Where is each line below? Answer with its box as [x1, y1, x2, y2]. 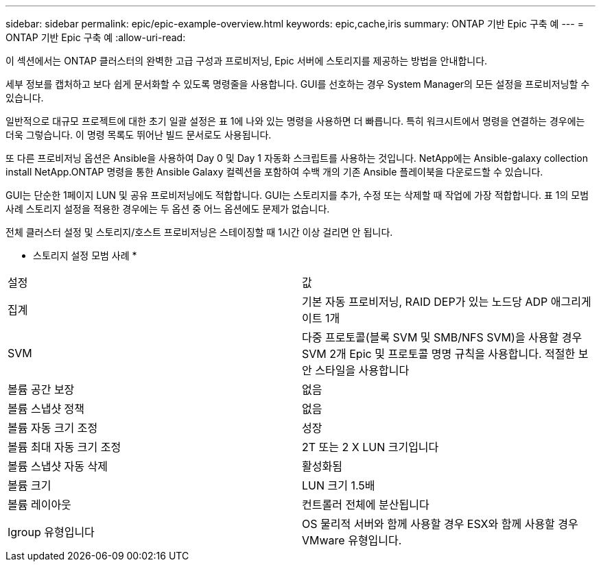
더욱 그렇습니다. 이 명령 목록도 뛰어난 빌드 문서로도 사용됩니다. [5, 129, 272, 141]
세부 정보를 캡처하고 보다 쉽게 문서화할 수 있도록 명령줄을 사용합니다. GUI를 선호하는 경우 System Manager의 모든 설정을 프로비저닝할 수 [5, 78, 590, 90]
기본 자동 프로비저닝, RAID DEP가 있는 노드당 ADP [302, 295, 548, 309]
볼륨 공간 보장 [8, 383, 75, 396]
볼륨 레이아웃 [8, 498, 71, 511]
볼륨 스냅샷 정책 [8, 402, 85, 415]
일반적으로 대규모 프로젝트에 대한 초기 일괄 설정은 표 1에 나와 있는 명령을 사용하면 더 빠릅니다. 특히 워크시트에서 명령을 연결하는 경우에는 [5, 115, 585, 127]
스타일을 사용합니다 [315, 363, 410, 377]
